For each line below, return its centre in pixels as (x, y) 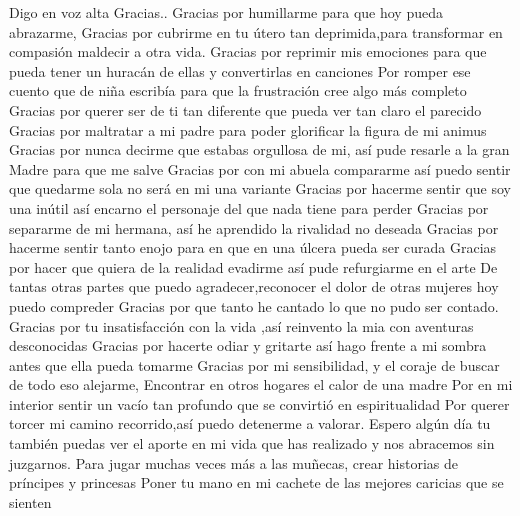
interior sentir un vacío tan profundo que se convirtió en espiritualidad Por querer (259, 403)
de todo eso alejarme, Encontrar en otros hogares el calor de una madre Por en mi (261, 384)
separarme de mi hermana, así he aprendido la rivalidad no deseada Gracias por (254, 227)
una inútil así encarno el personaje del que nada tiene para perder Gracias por (249, 207)
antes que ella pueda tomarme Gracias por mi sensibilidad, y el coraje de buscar (254, 364)
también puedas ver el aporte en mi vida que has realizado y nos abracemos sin (252, 443)
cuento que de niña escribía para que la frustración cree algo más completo (238, 90)
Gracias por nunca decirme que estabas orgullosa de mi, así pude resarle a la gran (259, 149)
